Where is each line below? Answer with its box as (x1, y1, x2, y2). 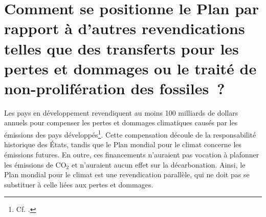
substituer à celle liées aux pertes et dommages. (4, 179, 153, 189)
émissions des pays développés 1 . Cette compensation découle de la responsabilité (4, 128, 256, 140)
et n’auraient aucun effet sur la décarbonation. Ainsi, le (71, 159, 246, 170)
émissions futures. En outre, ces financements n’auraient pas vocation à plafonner (4, 149, 259, 159)
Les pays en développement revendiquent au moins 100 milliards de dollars (4, 107, 238, 118)
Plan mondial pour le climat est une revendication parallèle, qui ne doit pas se (4, 169, 250, 180)
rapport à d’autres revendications (4, 18, 245, 39)
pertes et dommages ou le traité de (4, 58, 257, 78)
